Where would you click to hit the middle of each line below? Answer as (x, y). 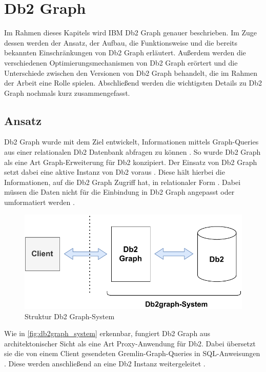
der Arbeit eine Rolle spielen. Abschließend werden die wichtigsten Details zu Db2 (133, 83)
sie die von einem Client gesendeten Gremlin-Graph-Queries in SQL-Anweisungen (132, 353)
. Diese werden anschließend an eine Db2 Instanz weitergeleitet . (105, 363)
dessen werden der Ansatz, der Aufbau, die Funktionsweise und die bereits (121, 42)
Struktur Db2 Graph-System (70, 316)
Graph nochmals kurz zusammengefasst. (67, 92)
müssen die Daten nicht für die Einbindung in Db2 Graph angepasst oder (119, 192)
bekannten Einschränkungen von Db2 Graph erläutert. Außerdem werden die (125, 53)
